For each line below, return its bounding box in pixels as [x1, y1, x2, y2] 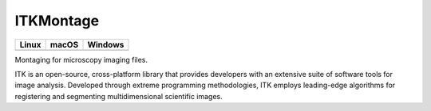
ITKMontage [14, 12, 100, 29]
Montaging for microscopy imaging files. [14, 55, 148, 64]
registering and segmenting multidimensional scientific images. [14, 91, 223, 101]
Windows [87, 39, 125, 50]
